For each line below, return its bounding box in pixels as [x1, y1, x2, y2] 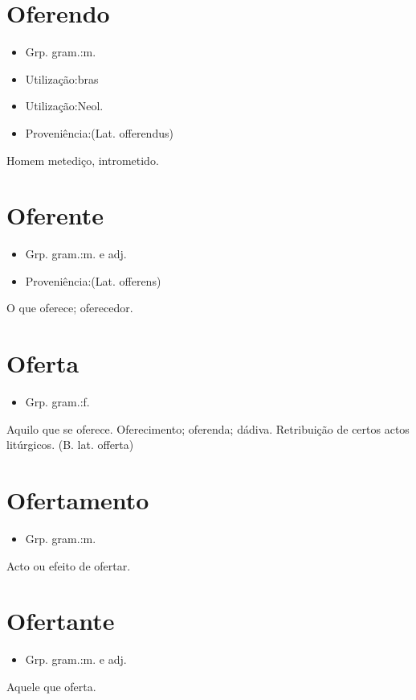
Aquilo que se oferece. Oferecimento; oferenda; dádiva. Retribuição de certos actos [6, 420, 410, 437]
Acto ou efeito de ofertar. [6, 557, 131, 574]
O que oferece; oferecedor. [6, 299, 133, 316]
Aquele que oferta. [6, 677, 96, 694]
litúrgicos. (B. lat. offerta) [6, 436, 134, 453]
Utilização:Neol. [25, 97, 104, 114]
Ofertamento [6, 484, 149, 517]
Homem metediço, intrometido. [6, 151, 159, 168]
